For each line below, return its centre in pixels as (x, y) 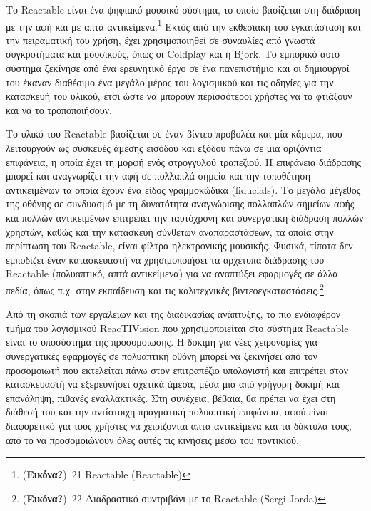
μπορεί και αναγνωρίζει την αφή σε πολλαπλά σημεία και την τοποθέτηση (158, 176)
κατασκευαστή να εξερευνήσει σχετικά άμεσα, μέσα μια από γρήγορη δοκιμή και (173, 384)
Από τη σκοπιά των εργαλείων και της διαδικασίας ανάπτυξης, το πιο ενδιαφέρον (173, 314)
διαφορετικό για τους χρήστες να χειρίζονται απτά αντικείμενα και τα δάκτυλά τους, (179, 425)
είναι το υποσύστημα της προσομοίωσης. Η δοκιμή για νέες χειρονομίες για (162, 342)
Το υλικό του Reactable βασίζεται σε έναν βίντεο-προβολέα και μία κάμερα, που (174, 134)
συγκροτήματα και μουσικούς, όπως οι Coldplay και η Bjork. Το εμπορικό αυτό (173, 54)
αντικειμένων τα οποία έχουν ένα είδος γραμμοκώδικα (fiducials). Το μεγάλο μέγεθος (183, 189)
